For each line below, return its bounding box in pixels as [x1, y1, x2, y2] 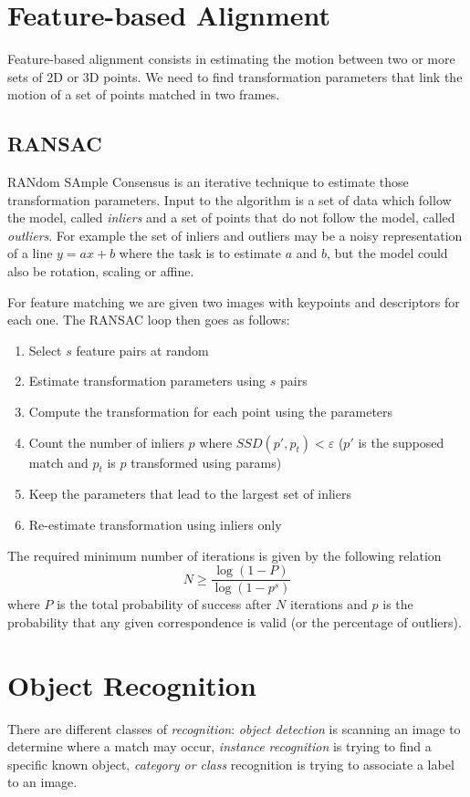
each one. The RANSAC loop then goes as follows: [7, 310, 290, 329]
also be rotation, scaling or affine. [7, 262, 194, 281]
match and [28, 452, 89, 471]
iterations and [289, 595, 368, 614]
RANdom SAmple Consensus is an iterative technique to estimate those [7, 172, 409, 191]
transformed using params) [131, 452, 282, 471]
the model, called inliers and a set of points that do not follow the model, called [7, 208, 455, 227]
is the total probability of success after [57, 595, 272, 614]
